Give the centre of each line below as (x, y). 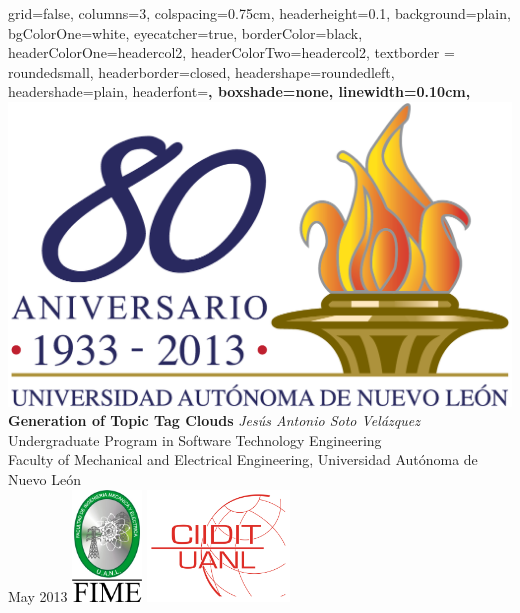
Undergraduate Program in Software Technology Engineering (195, 439)
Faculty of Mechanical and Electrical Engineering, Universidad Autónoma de (243, 459)
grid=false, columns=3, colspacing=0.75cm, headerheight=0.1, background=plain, (259, 13)
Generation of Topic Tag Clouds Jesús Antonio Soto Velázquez (214, 420)
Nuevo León (44, 479)
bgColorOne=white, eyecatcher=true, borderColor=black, (185, 32)
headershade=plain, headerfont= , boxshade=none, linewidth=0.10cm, (239, 91)
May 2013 (38, 595)
